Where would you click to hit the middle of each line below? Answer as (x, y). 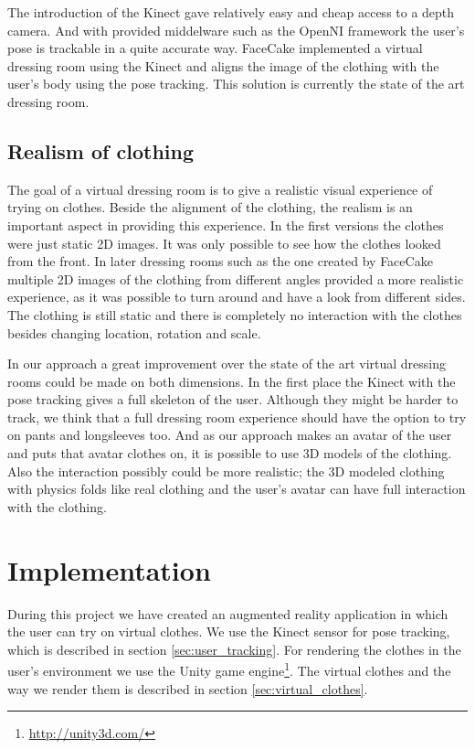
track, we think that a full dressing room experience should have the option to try (237, 417)
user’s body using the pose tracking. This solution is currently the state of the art (236, 84)
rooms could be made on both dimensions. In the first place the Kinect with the (232, 381)
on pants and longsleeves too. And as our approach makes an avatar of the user (230, 435)
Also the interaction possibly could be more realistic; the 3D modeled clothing (226, 471)
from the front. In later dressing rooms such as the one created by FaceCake (220, 261)
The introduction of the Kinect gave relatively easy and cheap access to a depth (231, 12)
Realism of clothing (101, 150)
